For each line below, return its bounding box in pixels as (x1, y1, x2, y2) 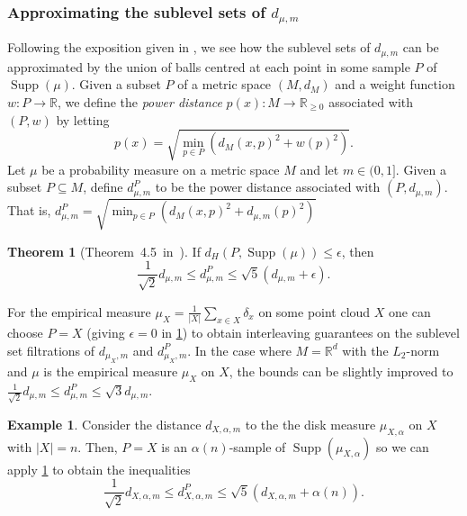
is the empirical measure (43, 362, 178, 381)
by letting (56, 110, 110, 129)
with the (342, 340, 389, 359)
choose (7, 323, 43, 342)
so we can (376, 437, 429, 456)
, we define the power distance (57, 92, 222, 111)
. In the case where (187, 340, 292, 359)
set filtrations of (7, 340, 95, 359)
